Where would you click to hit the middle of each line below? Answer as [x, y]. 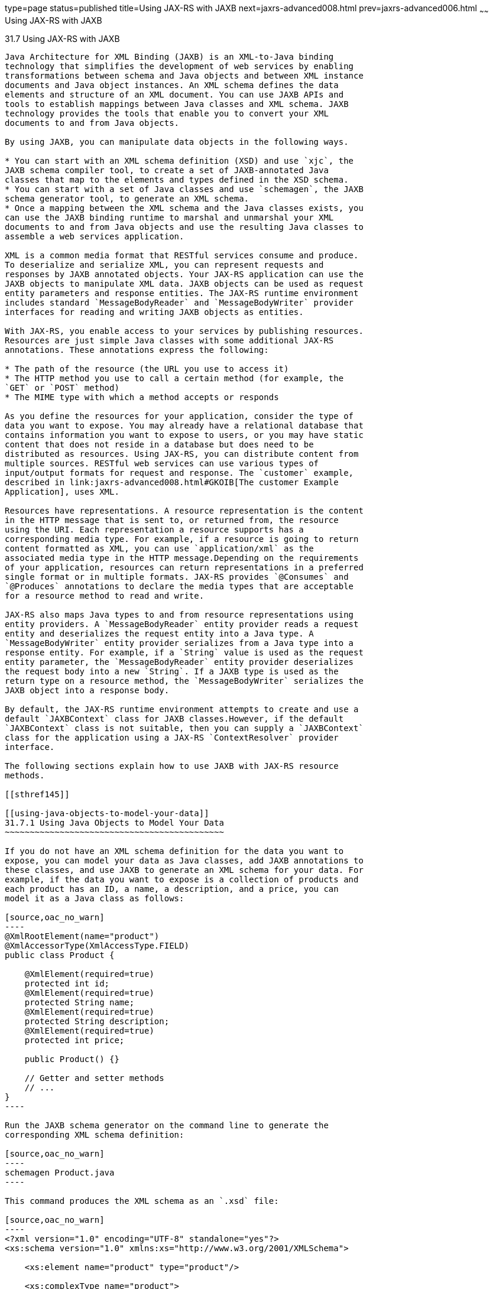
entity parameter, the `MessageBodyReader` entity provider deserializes [179, 662]
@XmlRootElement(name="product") [82, 936]
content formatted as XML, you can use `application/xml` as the [159, 548]
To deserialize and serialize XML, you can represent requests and [164, 264]
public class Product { [60, 955]
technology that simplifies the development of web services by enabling [179, 66]
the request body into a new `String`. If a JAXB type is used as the [172, 671]
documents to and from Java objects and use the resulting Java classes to [184, 227]
